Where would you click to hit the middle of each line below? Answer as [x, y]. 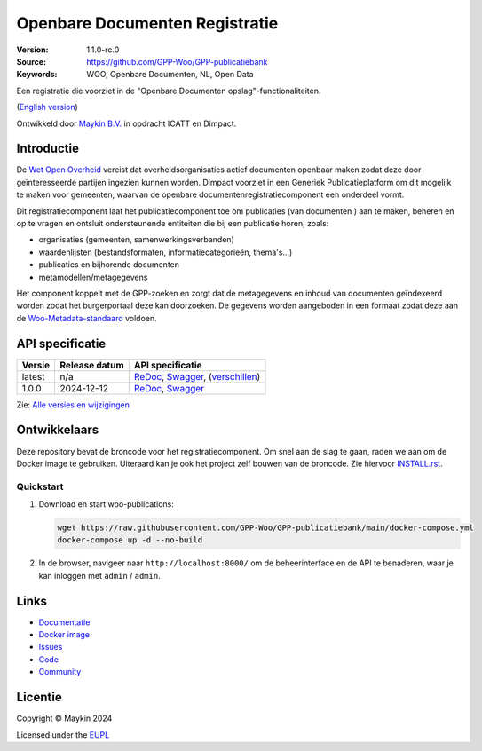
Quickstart [40, 486]
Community [60, 672]
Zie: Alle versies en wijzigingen [73, 405]
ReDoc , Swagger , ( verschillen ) [197, 376]
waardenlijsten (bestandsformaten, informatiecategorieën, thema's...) [166, 252]
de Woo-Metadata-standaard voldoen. [87, 318]
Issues [51, 647]
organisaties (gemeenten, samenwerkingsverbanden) [136, 240]
